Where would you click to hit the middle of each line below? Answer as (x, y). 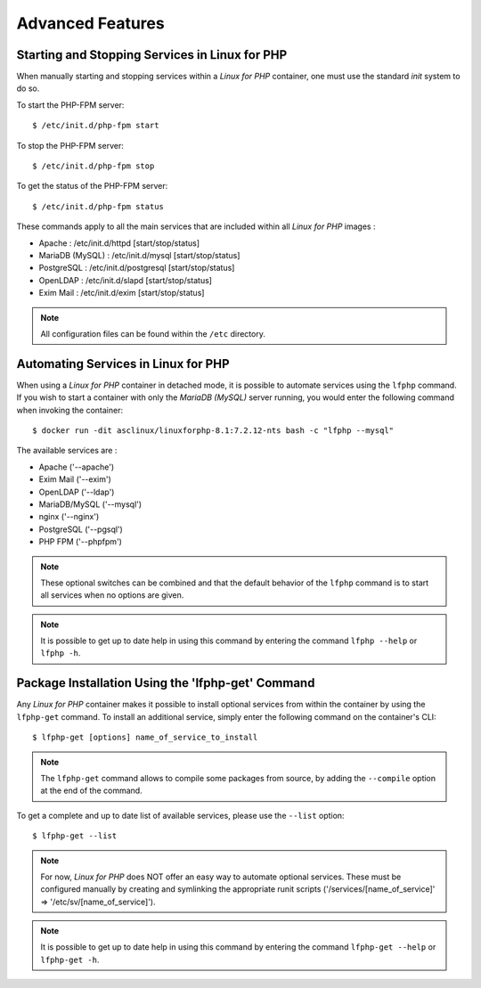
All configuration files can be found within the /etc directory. (153, 333)
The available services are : (67, 451)
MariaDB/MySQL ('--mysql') (90, 504)
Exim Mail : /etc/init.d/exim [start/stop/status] (122, 293)
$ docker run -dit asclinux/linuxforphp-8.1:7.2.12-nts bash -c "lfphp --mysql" (213, 431)
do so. (28, 88)
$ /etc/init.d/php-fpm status (98, 206)
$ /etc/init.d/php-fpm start (96, 126)
